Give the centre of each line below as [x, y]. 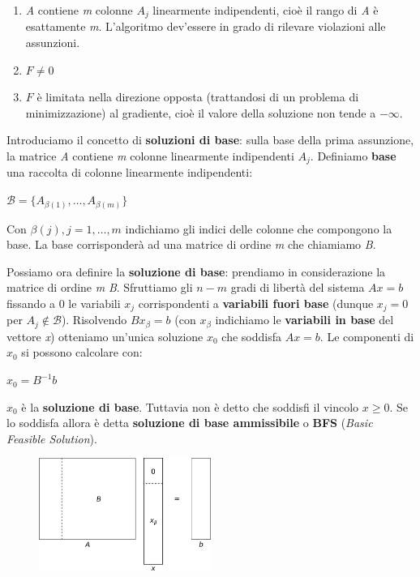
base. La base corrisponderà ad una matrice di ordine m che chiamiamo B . [191, 244]
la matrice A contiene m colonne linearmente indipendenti [150, 156]
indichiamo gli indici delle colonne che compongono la [259, 228]
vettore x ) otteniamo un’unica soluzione [105, 336]
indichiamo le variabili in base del [304, 320]
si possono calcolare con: [82, 352]
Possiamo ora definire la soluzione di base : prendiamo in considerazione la [196, 271]
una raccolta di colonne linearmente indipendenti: [130, 172]
